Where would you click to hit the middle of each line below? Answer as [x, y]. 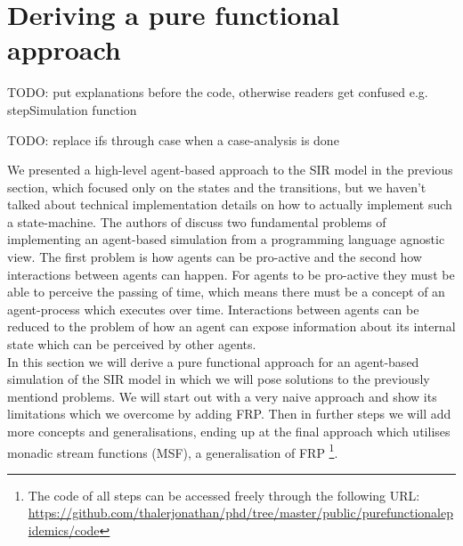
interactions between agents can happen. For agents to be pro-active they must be [231, 274]
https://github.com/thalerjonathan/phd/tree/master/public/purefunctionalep [240, 513]
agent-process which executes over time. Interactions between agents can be [213, 309]
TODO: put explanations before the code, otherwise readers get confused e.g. [218, 92]
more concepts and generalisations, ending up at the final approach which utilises [229, 431]
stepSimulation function [72, 109]
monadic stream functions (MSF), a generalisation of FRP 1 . [173, 451]
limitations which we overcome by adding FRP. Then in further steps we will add [229, 414]
